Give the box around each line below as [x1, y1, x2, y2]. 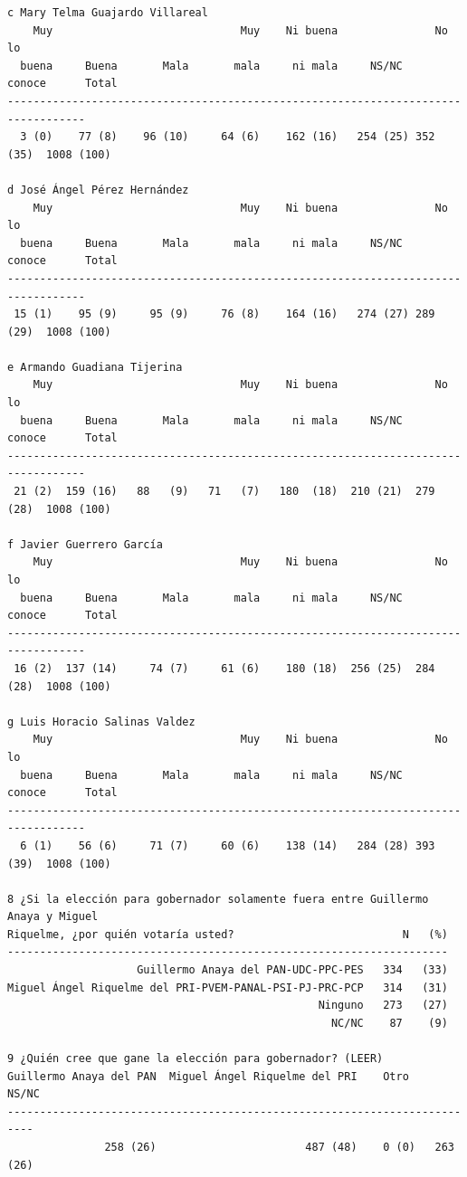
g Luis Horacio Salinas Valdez [7, 715, 195, 728]
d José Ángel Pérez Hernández [7, 183, 189, 196]
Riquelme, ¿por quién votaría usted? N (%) [7, 927, 448, 941]
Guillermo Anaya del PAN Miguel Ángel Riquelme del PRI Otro [7, 1069, 409, 1083]
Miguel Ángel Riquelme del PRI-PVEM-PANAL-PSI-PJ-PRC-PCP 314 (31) [7, 981, 448, 994]
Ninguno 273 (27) [318, 999, 448, 1012]
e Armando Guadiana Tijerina [7, 360, 183, 374]
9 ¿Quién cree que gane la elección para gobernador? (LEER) [7, 1052, 384, 1066]
